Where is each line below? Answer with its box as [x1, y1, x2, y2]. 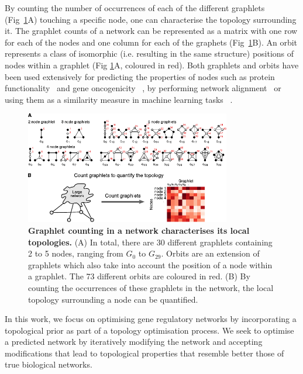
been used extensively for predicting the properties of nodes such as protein [5, 70, 275, 82]
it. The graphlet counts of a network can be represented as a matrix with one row [5, 25, 298, 37]
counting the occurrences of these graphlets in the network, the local [28, 281, 274, 293]
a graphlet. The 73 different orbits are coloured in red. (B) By [28, 270, 250, 282]
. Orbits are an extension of [161, 247, 260, 259]
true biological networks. [5, 358, 92, 370]
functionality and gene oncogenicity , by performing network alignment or [5, 82, 281, 94]
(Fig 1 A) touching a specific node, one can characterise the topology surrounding [5, 13, 297, 25]
